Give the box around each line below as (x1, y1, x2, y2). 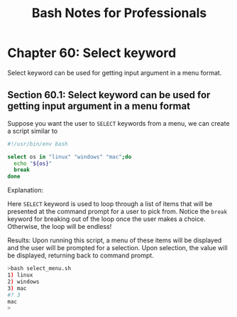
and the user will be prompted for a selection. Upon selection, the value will (7, 244, 228, 252)
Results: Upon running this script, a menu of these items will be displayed (7, 236, 222, 245)
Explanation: (7, 186, 44, 195)
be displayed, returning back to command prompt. (7, 251, 154, 260)
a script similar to (7, 127, 58, 135)
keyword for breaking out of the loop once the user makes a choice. (7, 215, 206, 223)
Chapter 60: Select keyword (7, 45, 177, 61)
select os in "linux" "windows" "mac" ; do (7, 153, 132, 161)
